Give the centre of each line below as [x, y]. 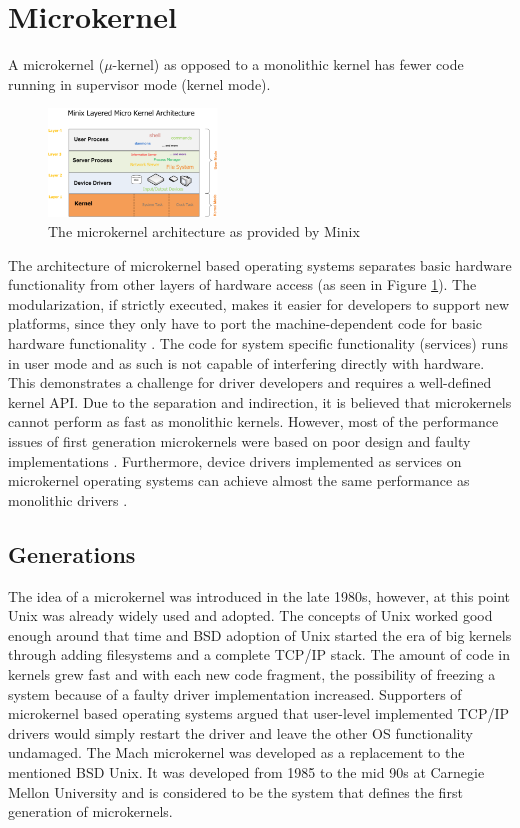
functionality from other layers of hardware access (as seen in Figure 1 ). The [242, 284]
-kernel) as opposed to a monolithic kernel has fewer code [288, 64]
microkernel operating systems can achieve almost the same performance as [239, 480]
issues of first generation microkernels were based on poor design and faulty [239, 441]
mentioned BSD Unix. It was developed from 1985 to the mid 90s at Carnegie [246, 771]
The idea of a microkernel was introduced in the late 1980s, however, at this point [259, 595]
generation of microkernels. [90, 811]
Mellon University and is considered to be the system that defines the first [235, 791]
